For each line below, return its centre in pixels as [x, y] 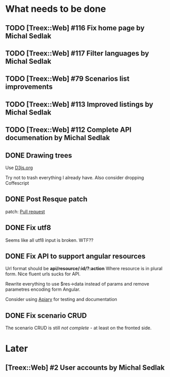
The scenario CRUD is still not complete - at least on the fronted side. [79, 328]
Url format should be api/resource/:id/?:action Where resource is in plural [84, 269]
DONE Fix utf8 [28, 228]
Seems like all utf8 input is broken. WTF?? [49, 240]
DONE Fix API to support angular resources [76, 256]
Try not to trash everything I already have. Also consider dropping [75, 177]
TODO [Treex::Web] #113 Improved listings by [79, 104]
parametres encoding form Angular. [43, 289]
